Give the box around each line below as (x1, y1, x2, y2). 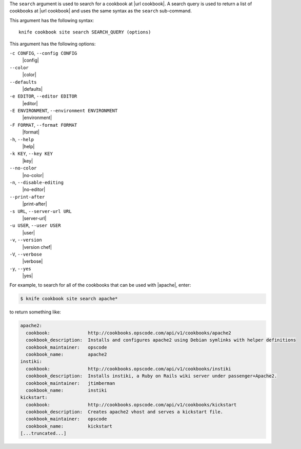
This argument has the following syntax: (9, 17, 94, 23)
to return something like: (9, 309, 62, 315)
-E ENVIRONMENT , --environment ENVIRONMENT (9, 108, 118, 114)
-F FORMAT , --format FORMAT (9, 122, 77, 128)
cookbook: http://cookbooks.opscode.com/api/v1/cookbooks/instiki (26, 366, 232, 372)
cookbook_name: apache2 (26, 352, 107, 357)
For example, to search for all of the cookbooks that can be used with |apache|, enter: (9, 282, 191, 288)
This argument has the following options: (9, 41, 96, 47)
